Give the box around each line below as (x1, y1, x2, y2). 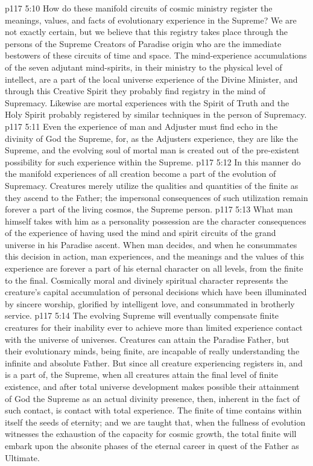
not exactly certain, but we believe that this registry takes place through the (5, 25, 288, 38)
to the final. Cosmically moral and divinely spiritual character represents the (5, 273, 288, 286)
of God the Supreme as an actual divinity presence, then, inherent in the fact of (5, 392, 300, 404)
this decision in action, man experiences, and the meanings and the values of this (5, 250, 304, 263)
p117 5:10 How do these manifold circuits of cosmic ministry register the (5, 2, 273, 14)
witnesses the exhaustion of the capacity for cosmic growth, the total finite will (5, 427, 297, 440)
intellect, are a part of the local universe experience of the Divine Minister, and (5, 72, 298, 85)
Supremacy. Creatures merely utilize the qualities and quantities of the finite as (5, 179, 299, 191)
